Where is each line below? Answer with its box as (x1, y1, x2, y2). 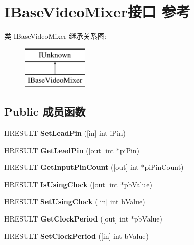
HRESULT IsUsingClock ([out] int (4, 179, 118, 189)
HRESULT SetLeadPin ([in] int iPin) (4, 128, 126, 138)
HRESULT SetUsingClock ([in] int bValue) (4, 196, 145, 207)
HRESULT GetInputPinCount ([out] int (4, 162, 139, 173)
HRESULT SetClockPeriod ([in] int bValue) (4, 230, 149, 241)
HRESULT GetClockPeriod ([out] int (4, 213, 129, 224)
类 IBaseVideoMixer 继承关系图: (4, 31, 107, 41)
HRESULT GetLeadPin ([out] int (4, 144, 114, 155)
